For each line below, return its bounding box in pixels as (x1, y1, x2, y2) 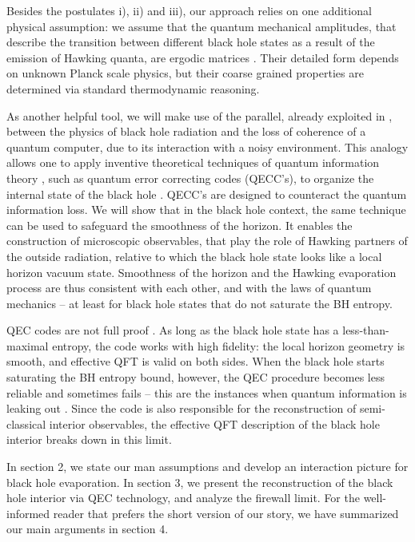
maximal (6, 337, 49, 354)
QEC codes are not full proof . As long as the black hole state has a (6, 322, 339, 338)
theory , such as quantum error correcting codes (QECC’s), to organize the (6, 169, 374, 186)
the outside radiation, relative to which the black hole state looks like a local (6, 247, 382, 264)
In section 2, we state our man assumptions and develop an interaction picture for (6, 458, 409, 475)
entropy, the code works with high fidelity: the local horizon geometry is (52, 337, 405, 354)
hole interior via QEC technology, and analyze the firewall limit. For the (6, 489, 360, 506)
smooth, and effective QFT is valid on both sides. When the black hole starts (6, 353, 385, 370)
